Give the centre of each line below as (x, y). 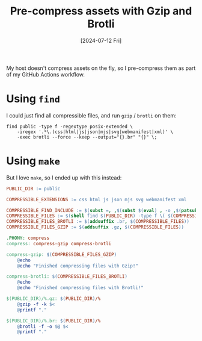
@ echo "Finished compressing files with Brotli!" (81, 288)
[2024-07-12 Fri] (101, 40)
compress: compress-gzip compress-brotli (59, 243)
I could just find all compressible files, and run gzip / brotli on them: (91, 115)
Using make (33, 161)
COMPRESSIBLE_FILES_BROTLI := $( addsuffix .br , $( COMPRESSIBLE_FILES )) (98, 222)
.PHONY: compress (28, 238)
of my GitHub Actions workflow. (46, 74)
